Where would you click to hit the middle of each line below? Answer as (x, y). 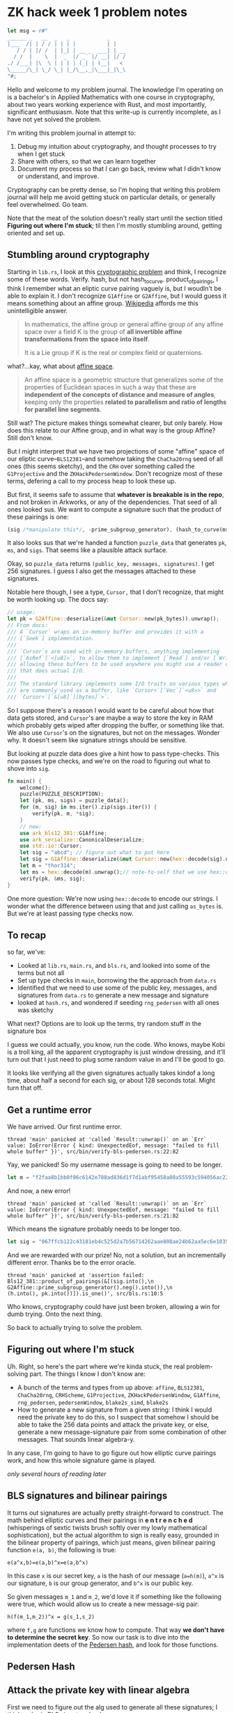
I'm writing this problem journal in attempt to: (71, 133)
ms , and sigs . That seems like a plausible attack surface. (88, 550)
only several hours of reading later (57, 1474)
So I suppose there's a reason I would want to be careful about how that (110, 710)
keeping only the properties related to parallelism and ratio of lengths (125, 402)
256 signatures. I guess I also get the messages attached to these (102, 571)
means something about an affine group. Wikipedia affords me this (103, 303)
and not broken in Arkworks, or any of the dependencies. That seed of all (112, 502)
